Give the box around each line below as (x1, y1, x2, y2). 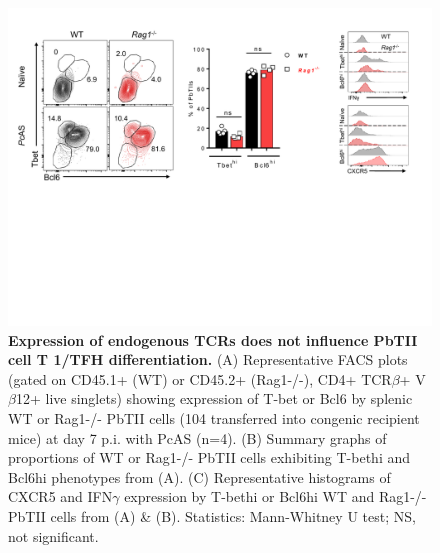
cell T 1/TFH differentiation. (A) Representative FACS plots (8, 349, 408, 370)
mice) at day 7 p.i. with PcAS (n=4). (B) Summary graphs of (8, 427, 387, 448)
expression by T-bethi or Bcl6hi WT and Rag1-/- (124, 486, 427, 507)
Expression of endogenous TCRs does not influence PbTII (8, 329, 418, 350)
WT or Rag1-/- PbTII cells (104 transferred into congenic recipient (8, 407, 420, 428)
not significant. (8, 525, 99, 546)
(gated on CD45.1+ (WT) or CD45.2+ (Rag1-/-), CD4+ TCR (8, 368, 392, 389)
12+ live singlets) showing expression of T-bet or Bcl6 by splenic (15, 388, 413, 409)
